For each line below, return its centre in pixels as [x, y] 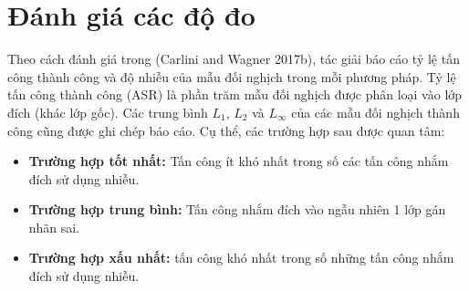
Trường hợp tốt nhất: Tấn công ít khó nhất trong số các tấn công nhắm [239, 161]
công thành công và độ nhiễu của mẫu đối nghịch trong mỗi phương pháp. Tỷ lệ [232, 76]
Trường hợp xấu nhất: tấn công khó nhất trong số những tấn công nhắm [241, 258]
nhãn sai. [54, 227]
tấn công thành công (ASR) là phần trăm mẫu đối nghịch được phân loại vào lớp [235, 94]
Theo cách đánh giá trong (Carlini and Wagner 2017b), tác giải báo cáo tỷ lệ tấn [234, 59]
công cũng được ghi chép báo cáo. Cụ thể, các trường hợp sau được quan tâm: [226, 130]
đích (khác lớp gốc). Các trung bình [108, 112]
